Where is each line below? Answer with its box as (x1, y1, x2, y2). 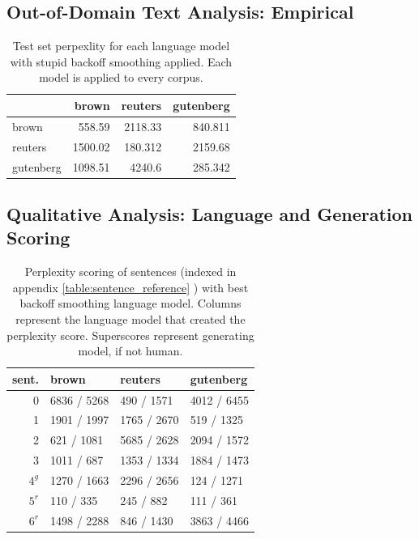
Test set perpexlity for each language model (12, 37, 230, 54)
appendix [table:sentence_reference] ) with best (12, 278, 249, 295)
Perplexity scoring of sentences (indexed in (24, 263, 237, 280)
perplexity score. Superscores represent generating (6, 326, 254, 343)
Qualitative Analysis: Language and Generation (6, 202, 413, 226)
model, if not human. (78, 342, 183, 359)
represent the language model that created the (15, 310, 246, 327)
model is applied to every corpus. (39, 69, 203, 86)
